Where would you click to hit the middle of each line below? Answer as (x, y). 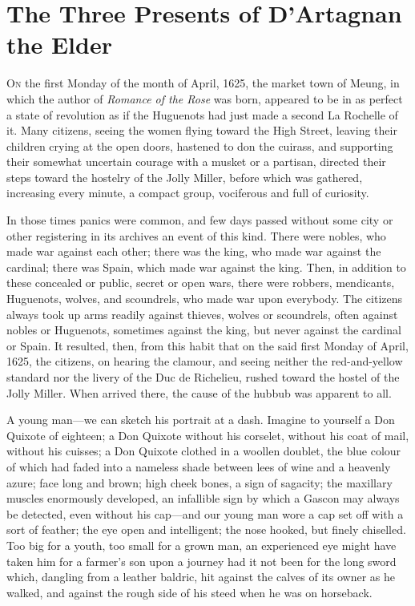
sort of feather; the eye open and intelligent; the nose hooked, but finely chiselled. (206, 529)
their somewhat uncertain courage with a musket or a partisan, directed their (196, 162)
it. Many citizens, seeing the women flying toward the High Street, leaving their (202, 130)
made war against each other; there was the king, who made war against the (194, 251)
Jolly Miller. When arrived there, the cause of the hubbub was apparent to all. (199, 392)
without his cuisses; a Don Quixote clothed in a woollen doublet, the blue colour (204, 451)
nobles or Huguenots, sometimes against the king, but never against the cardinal (204, 330)
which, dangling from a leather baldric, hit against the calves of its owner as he (201, 577)
